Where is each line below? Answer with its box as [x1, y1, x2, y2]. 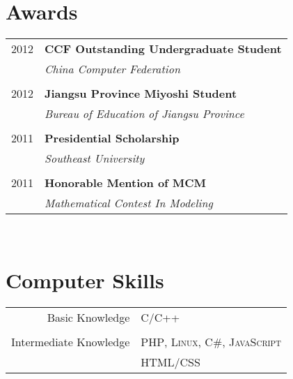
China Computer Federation [45, 61, 180, 77]
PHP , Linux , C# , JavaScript [141, 333, 281, 350]
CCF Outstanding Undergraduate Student [45, 40, 282, 57]
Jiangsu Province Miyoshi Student [45, 85, 237, 102]
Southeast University [45, 150, 145, 167]
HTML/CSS [141, 353, 200, 370]
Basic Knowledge [47, 309, 130, 325]
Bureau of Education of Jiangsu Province [45, 105, 244, 122]
